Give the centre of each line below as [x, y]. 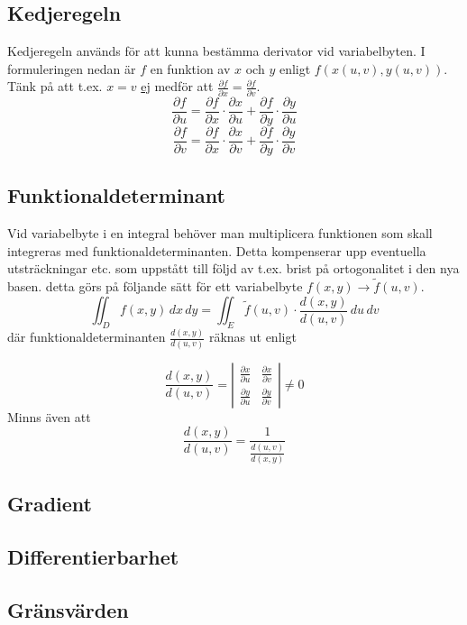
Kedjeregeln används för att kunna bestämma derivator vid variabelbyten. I [216, 51]
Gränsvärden [68, 609]
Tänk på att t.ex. [55, 86]
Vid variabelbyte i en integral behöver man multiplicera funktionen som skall [220, 233]
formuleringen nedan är [72, 68]
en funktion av [190, 68]
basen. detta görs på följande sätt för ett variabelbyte [155, 286]
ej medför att [177, 86]
